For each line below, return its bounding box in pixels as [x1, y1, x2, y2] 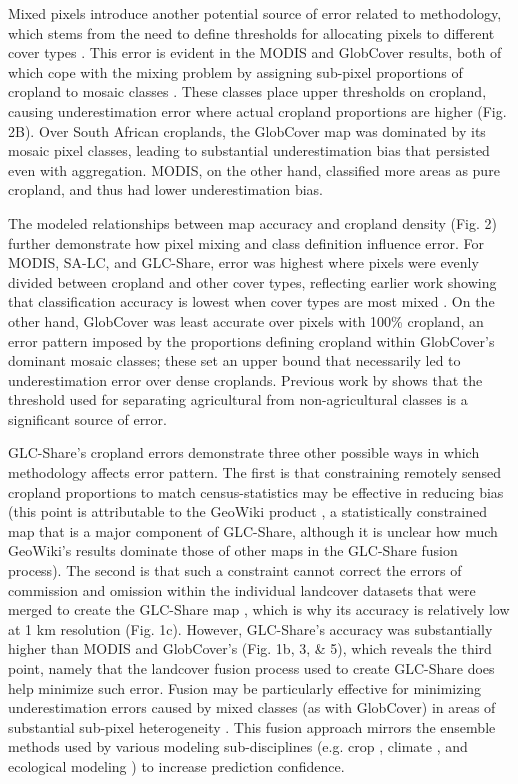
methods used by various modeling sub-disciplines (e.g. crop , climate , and [8, 736, 468, 757]
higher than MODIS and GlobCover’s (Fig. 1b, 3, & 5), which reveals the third [8, 638, 492, 659]
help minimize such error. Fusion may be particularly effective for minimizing [8, 677, 482, 698]
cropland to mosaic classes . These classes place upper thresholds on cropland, [8, 81, 487, 102]
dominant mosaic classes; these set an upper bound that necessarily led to [8, 350, 461, 371]
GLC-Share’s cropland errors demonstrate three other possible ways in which [8, 442, 480, 463]
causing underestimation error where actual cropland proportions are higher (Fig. [8, 100, 507, 121]
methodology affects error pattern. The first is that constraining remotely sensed [8, 462, 502, 483]
